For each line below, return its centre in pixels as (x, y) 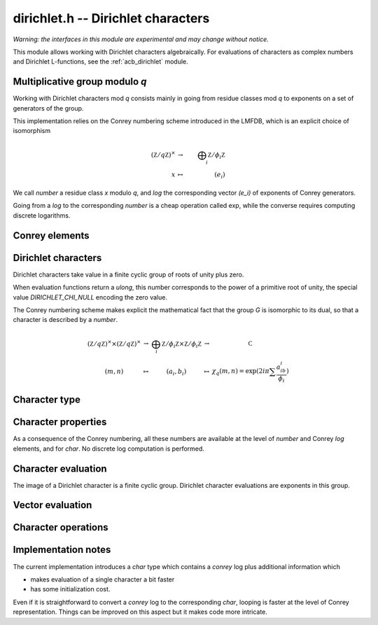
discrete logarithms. (42, 215)
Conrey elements (51, 236)
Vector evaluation (52, 505)
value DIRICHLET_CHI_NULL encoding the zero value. (90, 297)
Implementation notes (62, 550)
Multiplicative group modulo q (80, 82)
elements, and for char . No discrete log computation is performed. (108, 449)
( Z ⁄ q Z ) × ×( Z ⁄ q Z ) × (114, 343)
